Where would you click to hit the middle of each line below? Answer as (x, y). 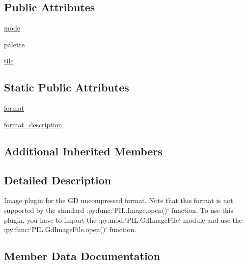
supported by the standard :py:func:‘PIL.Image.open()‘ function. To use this (119, 210)
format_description (33, 124)
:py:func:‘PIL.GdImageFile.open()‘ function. (70, 229)
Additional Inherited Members (83, 151)
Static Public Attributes (67, 87)
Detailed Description (58, 180)
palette (14, 44)
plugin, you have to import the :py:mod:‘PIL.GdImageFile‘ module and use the (123, 220)
